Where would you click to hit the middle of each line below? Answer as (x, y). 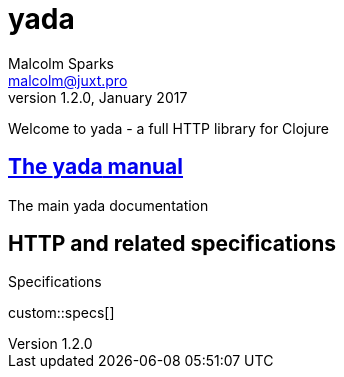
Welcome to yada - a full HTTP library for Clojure (168, 128)
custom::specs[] (61, 313)
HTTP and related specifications (172, 244)
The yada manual (96, 167)
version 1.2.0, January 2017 (98, 97)
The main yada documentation (108, 205)
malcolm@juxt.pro (68, 80)
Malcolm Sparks (61, 63)
